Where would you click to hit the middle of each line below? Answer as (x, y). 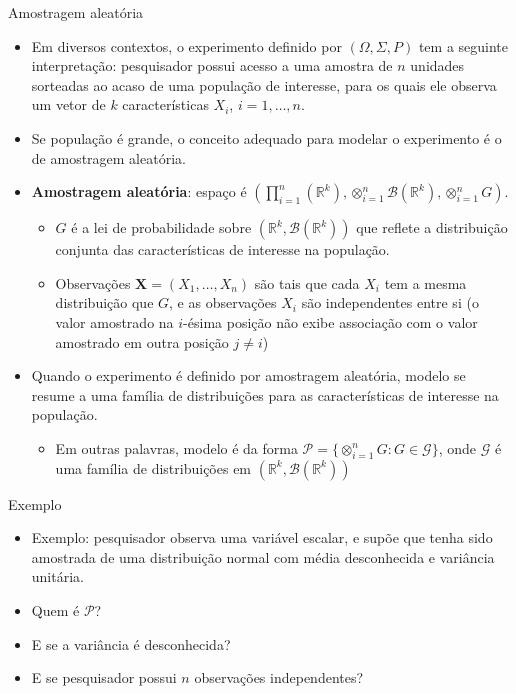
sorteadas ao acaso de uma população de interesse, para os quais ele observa (264, 84)
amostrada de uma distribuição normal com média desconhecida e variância (263, 556)
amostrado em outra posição (142, 341)
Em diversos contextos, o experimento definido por (186, 45)
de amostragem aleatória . (108, 157)
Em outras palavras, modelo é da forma (176, 447)
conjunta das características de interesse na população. (222, 249)
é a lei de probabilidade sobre (161, 227)
